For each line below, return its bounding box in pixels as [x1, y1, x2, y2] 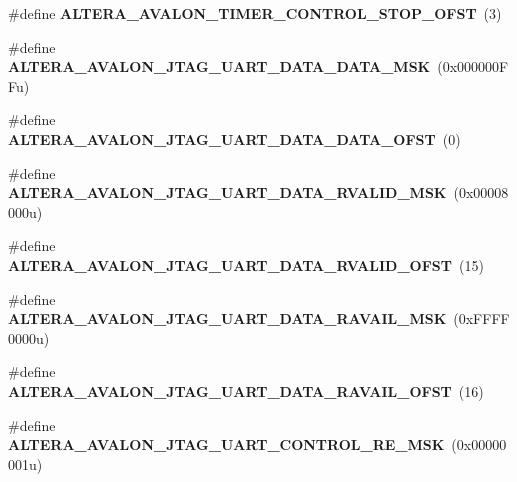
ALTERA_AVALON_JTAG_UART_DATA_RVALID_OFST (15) [8, 254, 484, 275]
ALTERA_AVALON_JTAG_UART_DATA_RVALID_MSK [8, 182, 447, 203]
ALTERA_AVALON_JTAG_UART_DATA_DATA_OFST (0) [8, 128, 461, 149]
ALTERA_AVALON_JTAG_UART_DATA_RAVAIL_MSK [8, 308, 447, 329]
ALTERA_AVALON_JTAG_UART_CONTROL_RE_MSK [8, 434, 445, 455]
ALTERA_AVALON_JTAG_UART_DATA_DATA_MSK [8, 56, 431, 77]
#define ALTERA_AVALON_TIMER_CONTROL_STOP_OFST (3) [8, 3, 502, 23]
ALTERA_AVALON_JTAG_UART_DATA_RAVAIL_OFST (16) [8, 380, 484, 401]
